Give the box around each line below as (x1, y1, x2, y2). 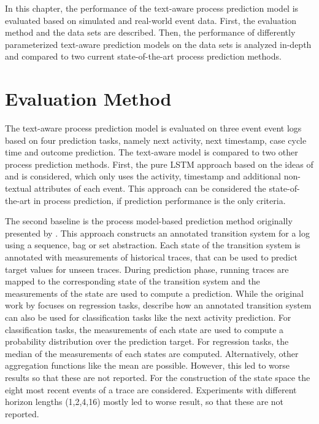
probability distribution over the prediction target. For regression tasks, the (5, 335, 289, 348)
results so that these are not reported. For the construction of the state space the (5, 371, 310, 383)
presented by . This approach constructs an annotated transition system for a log (5, 226, 310, 239)
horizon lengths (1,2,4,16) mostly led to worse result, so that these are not (5, 395, 284, 408)
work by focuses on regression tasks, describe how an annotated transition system (5, 299, 312, 312)
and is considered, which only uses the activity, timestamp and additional (5, 170, 282, 183)
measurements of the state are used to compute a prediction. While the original (5, 286, 304, 299)
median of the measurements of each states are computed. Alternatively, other (5, 347, 299, 359)
